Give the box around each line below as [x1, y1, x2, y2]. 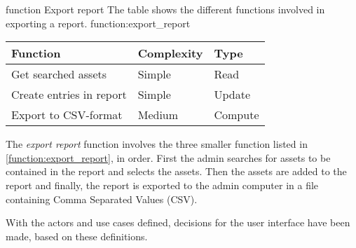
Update [214, 86, 251, 103]
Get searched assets [11, 66, 107, 83]
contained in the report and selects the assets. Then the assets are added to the [6, 164, 347, 179]
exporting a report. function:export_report [6, 15, 191, 30]
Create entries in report [11, 86, 127, 103]
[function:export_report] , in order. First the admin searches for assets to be [6, 150, 331, 165]
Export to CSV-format [11, 106, 123, 123]
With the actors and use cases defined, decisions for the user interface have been [6, 215, 350, 230]
